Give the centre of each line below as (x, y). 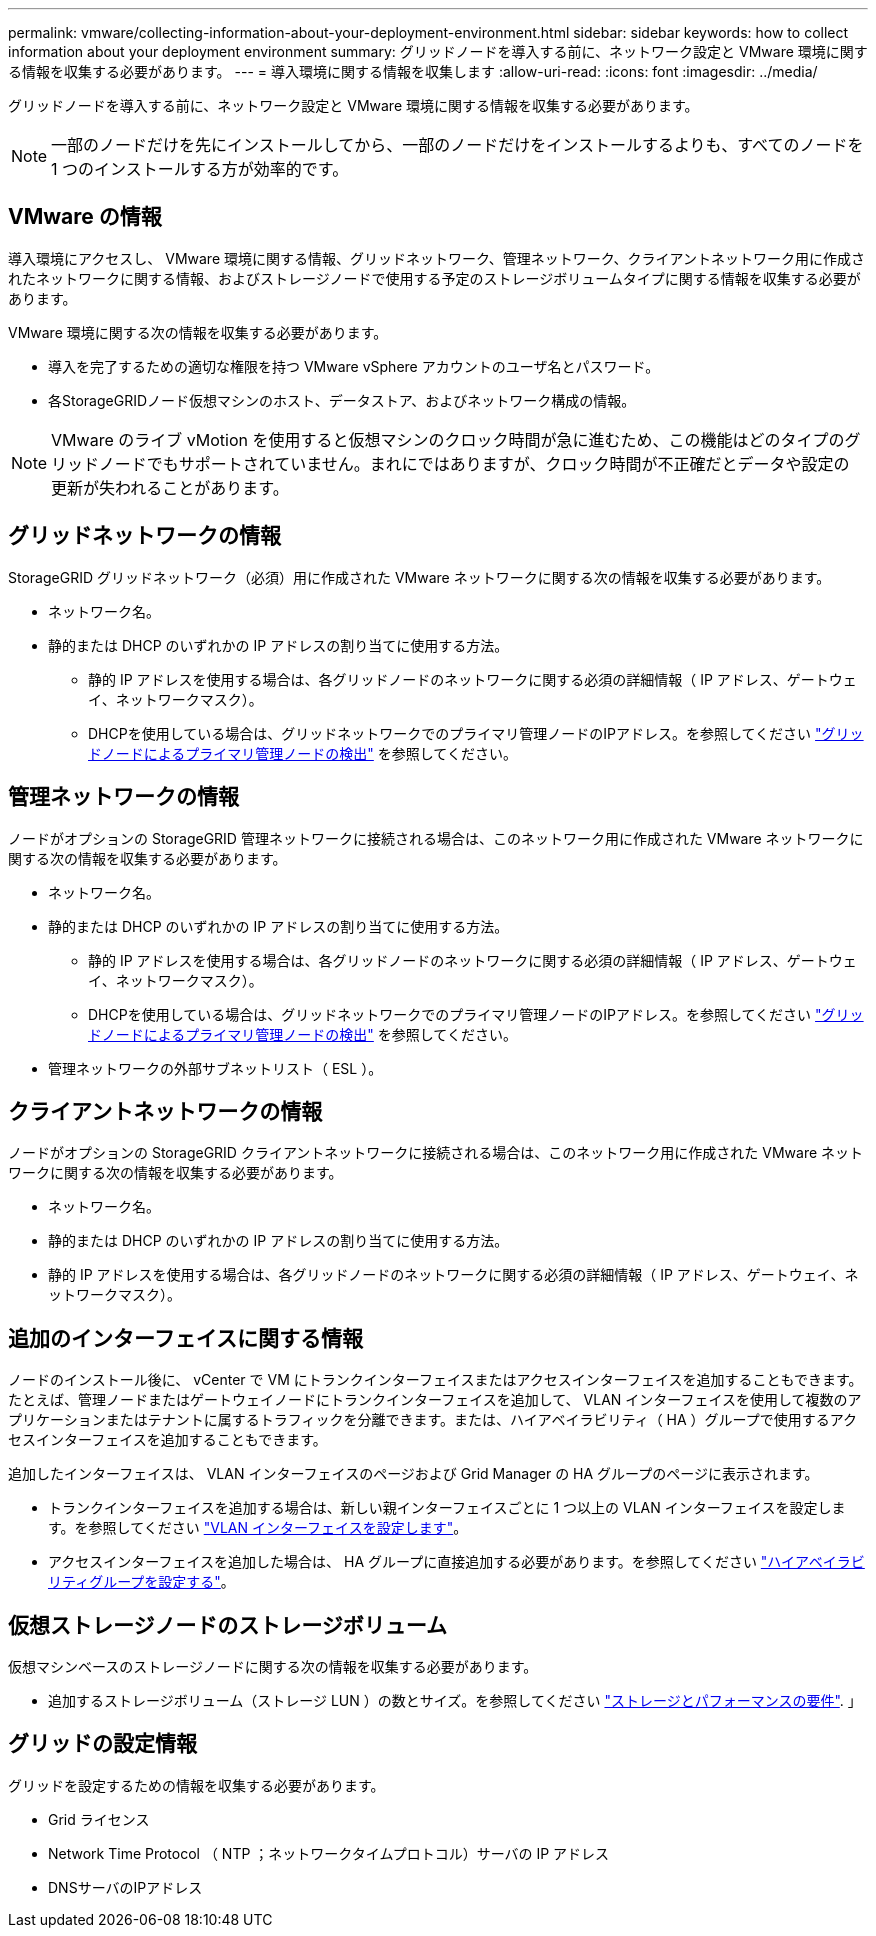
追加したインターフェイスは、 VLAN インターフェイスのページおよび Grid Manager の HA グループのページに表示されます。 (413, 1474)
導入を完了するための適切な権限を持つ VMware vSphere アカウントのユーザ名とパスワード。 (354, 366)
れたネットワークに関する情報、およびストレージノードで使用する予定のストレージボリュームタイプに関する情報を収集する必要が (434, 278)
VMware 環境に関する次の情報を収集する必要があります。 (198, 332)
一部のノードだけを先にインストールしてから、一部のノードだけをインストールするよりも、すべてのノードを (457, 145)
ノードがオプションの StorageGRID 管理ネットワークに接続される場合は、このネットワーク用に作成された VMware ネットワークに (436, 838)
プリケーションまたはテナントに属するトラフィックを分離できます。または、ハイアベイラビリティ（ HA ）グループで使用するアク (433, 1420)
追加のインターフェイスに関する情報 (186, 1338)
